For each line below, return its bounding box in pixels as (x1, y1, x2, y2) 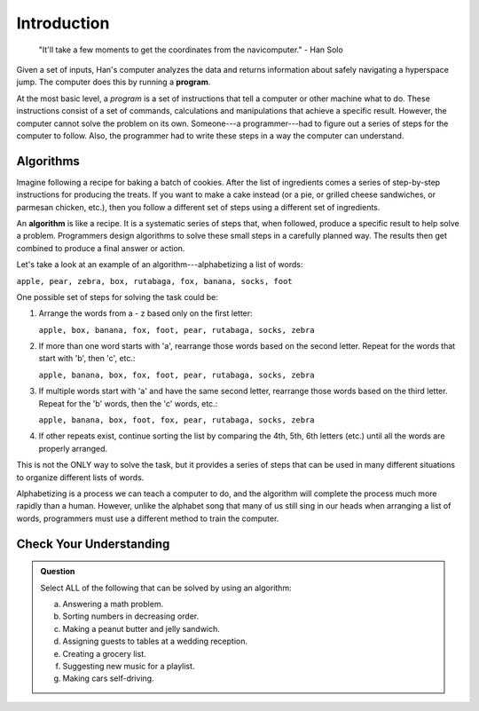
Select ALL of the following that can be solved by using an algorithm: (40, 582, 292, 593)
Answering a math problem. (62, 598, 164, 609)
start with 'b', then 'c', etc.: (38, 353, 136, 364)
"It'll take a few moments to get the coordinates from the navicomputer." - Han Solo (38, 44, 343, 55)
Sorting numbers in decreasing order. (62, 611, 200, 621)
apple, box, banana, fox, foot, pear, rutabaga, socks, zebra (38, 325, 315, 335)
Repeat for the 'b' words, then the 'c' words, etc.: (38, 398, 218, 408)
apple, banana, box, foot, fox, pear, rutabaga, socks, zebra (38, 415, 315, 425)
